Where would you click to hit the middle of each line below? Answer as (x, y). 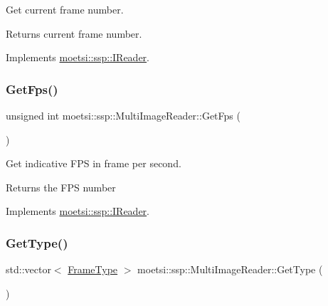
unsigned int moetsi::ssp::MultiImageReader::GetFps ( (123, 115)
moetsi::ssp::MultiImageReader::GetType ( (230, 269)
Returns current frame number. (74, 33)
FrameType (93, 269)
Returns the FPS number (61, 187)
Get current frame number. (65, 9)
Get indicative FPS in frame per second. (94, 163)
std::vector (28, 269)
